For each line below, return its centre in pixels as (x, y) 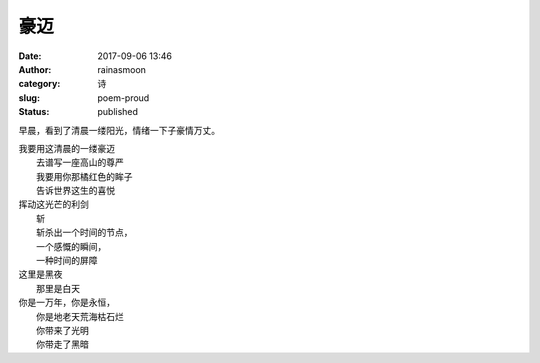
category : (39, 84)
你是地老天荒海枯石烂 (80, 316)
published (118, 112)
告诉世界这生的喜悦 (75, 191)
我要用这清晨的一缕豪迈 (66, 148)
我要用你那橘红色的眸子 (84, 176)
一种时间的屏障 (67, 261)
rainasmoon (122, 69)
